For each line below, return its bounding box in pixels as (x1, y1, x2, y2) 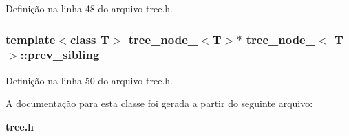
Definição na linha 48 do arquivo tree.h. (6, 1, 173, 15)
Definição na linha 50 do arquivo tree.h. (6, 73, 173, 87)
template (6, 30, 56, 47)
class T (70, 30, 109, 47)
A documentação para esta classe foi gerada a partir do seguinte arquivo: (6, 96, 313, 111)
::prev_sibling (20, 46, 100, 63)
